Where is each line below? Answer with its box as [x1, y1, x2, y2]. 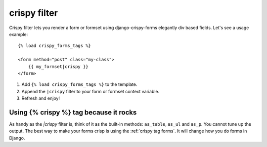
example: [9, 31, 28, 37]
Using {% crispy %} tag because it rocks [9, 108, 137, 116]
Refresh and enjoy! [21, 95, 60, 101]
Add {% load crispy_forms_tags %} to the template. [21, 81, 137, 87]
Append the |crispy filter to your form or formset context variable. [21, 88, 160, 94]
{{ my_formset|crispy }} [28, 64, 89, 69]
